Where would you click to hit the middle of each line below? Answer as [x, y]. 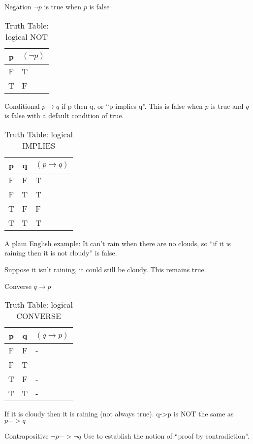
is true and [227, 106]
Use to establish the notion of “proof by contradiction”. [166, 435]
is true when [63, 6]
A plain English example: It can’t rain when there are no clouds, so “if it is [118, 243]
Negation [18, 6]
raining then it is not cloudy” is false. [61, 253]
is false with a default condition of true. [64, 115]
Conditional [22, 106]
